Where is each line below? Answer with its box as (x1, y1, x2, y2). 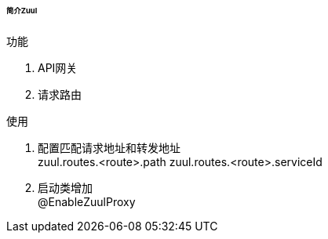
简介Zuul (6, 6, 38, 15)
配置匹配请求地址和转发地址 (38, 140, 180, 154)
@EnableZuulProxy (38, 194, 136, 208)
